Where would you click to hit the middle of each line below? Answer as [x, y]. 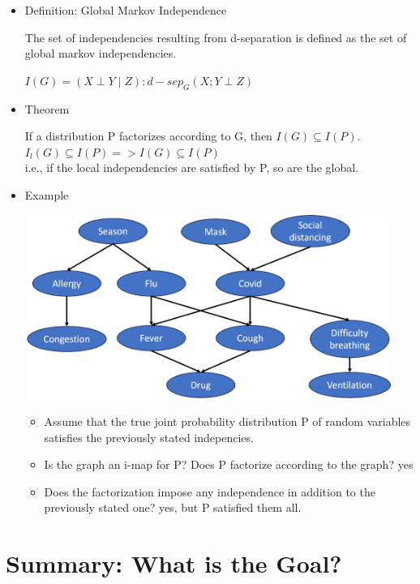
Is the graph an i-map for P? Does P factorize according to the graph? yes [229, 464]
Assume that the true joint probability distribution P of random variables [227, 421]
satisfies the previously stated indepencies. [149, 437]
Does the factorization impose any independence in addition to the [210, 491]
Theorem [47, 108]
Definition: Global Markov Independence [126, 10]
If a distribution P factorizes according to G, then [148, 136]
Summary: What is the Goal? [174, 563]
